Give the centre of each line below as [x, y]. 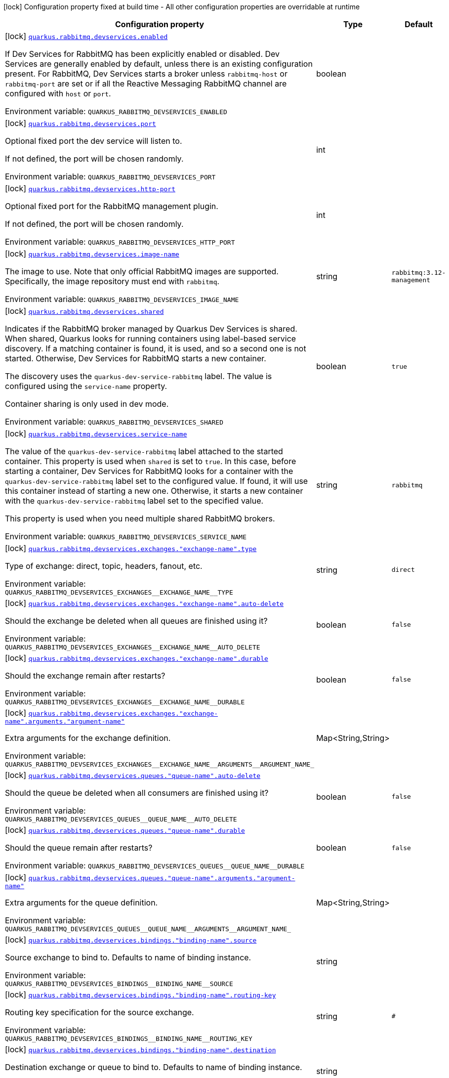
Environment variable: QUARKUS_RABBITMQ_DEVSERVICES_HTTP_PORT [120, 242]
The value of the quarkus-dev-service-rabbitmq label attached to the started [144, 451]
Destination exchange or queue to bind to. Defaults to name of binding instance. [154, 1067]
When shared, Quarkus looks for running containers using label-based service [151, 339]
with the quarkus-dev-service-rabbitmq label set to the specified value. [134, 501]
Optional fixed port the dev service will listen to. [94, 141]
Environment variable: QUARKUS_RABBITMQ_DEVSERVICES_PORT [110, 176]
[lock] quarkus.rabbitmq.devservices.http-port [90, 188]
